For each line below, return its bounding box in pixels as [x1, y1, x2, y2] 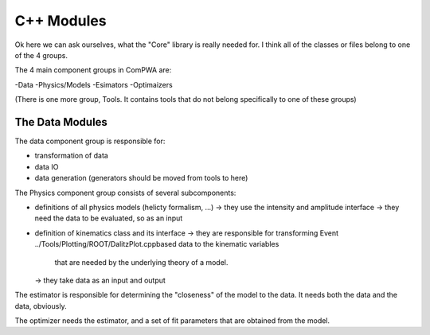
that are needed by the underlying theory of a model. [54, 257, 229, 267]
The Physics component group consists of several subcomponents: [14, 188, 236, 197]
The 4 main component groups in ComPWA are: [14, 65, 172, 75]
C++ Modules [14, 12, 107, 29]
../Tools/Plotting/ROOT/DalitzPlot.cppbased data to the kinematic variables [34, 240, 279, 249]
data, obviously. [14, 301, 67, 310]
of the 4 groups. [14, 50, 68, 60]
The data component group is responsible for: [14, 136, 166, 146]
